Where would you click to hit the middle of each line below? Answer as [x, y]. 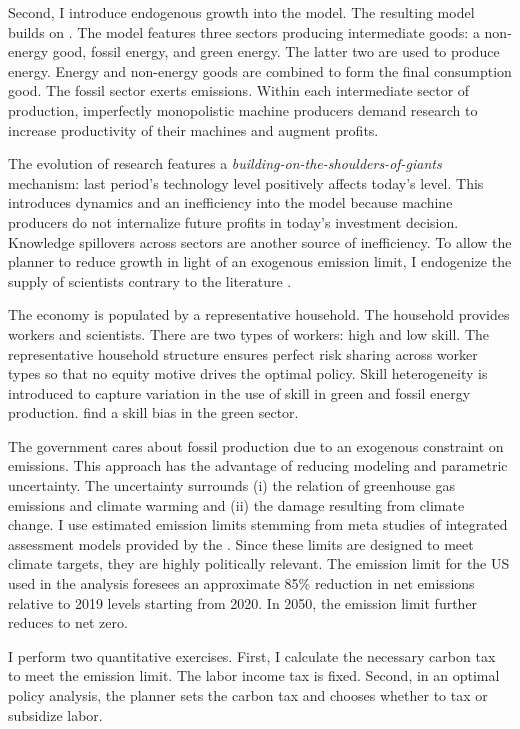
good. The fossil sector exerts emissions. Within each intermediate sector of [239, 90]
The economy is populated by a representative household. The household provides [259, 314]
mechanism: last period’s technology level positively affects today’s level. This [246, 182]
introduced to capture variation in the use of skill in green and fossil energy [239, 392]
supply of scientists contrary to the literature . [150, 280]
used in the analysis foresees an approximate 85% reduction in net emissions [241, 583]
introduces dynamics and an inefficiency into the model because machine [230, 202]
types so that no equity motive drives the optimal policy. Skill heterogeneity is [248, 373]
